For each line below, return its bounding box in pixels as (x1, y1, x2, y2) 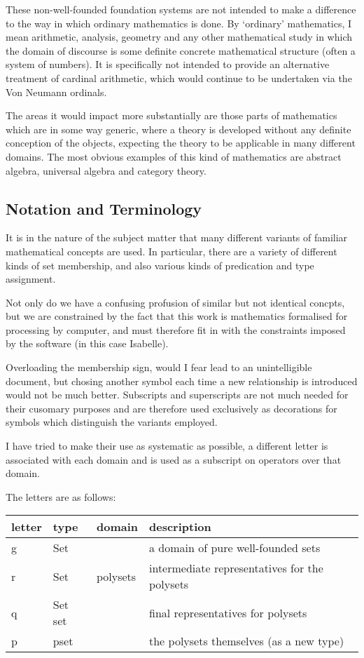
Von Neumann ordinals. (6, 84, 107, 99)
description (148, 518, 211, 535)
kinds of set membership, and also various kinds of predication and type (6, 257, 314, 272)
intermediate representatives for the (148, 560, 323, 577)
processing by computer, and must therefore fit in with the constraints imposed (6, 322, 346, 337)
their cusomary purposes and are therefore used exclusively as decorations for (6, 401, 337, 415)
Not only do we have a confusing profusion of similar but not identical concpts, (6, 295, 345, 309)
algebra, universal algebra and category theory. (6, 163, 206, 177)
